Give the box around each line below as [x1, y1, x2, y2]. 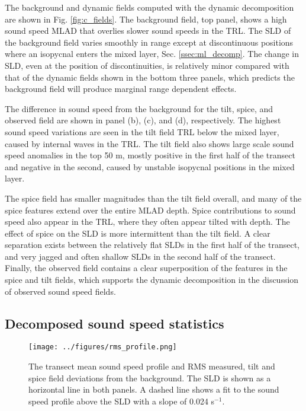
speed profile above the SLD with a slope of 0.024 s [28, 394, 215, 407]
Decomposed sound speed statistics [5, 314, 224, 332]
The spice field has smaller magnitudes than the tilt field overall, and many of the [5, 192, 302, 204]
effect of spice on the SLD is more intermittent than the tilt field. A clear [5, 227, 270, 239]
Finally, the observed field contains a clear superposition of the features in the [5, 262, 288, 274]
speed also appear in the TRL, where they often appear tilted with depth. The [5, 215, 290, 228]
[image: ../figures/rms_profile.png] [28, 343, 177, 352]
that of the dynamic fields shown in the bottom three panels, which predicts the [5, 71, 295, 83]
